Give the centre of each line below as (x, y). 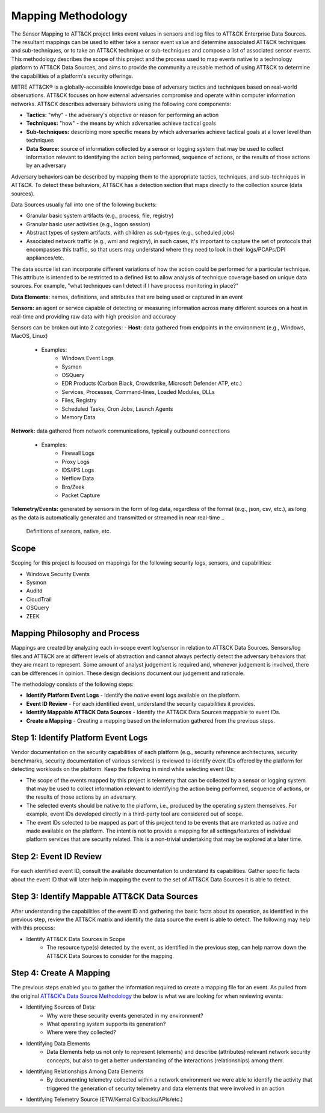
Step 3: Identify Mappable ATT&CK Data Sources (105, 897)
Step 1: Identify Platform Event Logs (79, 738)
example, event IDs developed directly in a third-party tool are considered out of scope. (135, 814)
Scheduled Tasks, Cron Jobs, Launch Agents (117, 409)
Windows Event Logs (88, 358)
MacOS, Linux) (29, 336)
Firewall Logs (78, 453)
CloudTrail (39, 599)
